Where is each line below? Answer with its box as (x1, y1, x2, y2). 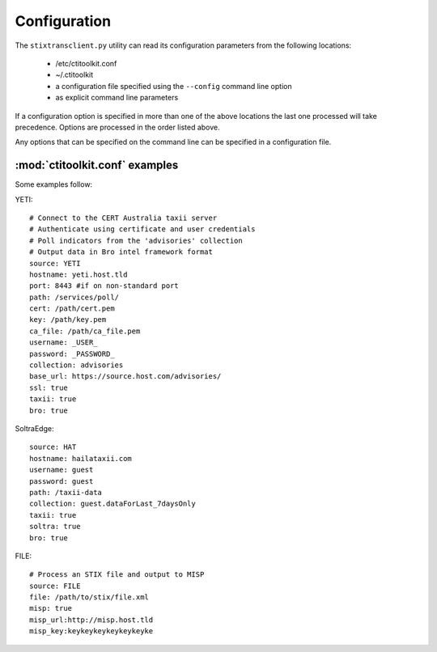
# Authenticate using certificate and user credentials (29, 225, 256, 234)
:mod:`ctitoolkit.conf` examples (15, 159, 179, 172)
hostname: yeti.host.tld (29, 269, 128, 279)
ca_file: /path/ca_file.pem (29, 326, 141, 336)
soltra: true (29, 522, 81, 531)
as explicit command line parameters (55, 93, 179, 103)
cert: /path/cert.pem (29, 304, 115, 313)
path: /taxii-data (29, 488, 103, 497)
